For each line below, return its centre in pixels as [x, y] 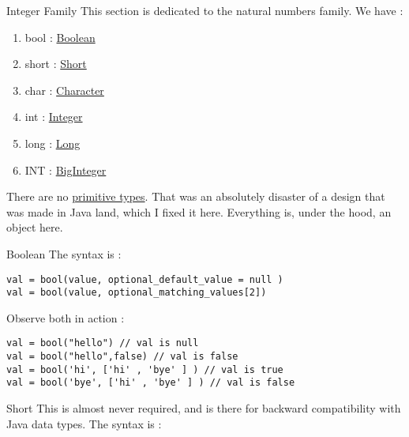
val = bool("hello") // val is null [103, 343]
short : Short [56, 64]
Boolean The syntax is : [64, 253]
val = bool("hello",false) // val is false [122, 357]
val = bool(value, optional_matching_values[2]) [137, 293]
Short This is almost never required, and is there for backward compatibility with [204, 408]
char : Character [64, 90]
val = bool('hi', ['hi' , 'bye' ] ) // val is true [145, 369]
